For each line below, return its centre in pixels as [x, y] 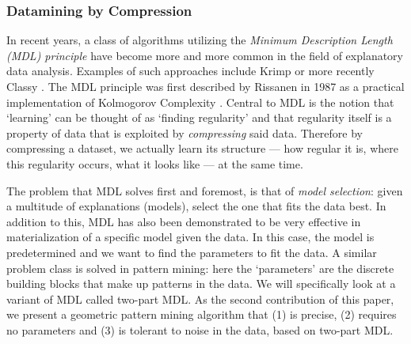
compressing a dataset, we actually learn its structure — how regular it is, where [202, 148]
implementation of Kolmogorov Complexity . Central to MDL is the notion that [200, 102]
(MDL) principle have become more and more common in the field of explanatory [205, 55]
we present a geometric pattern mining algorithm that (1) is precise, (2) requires [202, 314]
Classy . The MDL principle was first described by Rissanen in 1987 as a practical [205, 86]
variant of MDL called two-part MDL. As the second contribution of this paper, [200, 299]
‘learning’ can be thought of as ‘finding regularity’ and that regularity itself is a [199, 117]
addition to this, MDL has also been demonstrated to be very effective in [184, 221]
